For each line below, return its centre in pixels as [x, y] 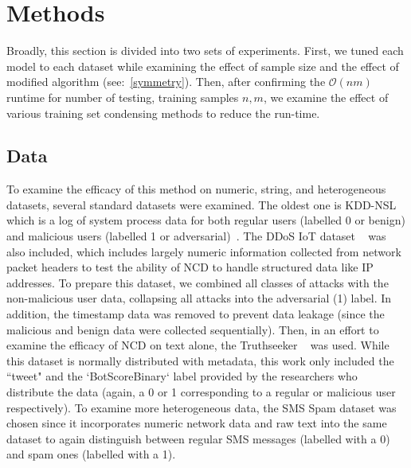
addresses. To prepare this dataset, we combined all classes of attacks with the [198, 282]
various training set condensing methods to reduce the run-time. [163, 113]
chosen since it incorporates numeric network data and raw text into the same [197, 423]
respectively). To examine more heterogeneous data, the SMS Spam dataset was [202, 407]
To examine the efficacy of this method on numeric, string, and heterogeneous [196, 189]
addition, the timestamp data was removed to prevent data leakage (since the [196, 314]
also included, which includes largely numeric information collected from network [204, 251]
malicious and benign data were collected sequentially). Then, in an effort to [193, 329]
